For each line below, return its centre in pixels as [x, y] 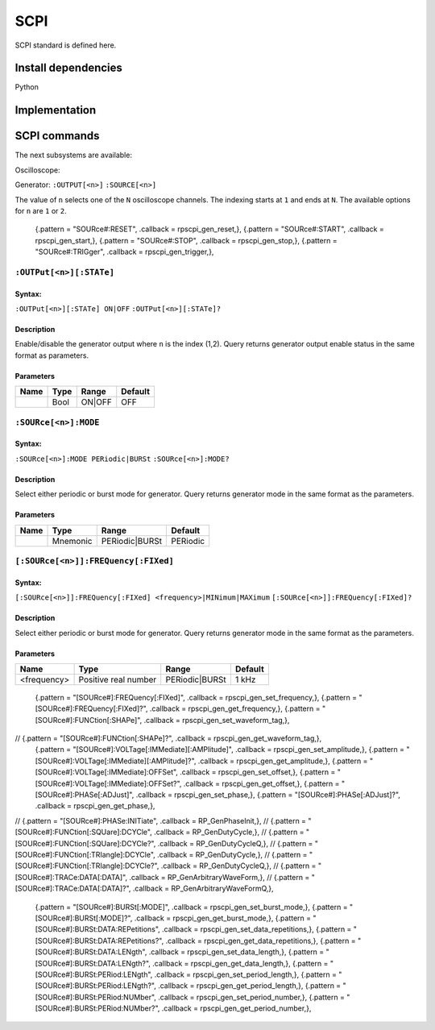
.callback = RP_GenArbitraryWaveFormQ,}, [203, 889]
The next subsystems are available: [74, 155]
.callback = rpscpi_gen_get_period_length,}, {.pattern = [249, 986]
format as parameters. [52, 355]
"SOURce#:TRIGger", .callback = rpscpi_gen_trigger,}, [124, 252]
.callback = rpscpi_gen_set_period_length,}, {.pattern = [246, 974]
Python [27, 87]
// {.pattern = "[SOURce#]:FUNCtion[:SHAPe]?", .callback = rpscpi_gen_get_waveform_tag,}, [168, 738]
